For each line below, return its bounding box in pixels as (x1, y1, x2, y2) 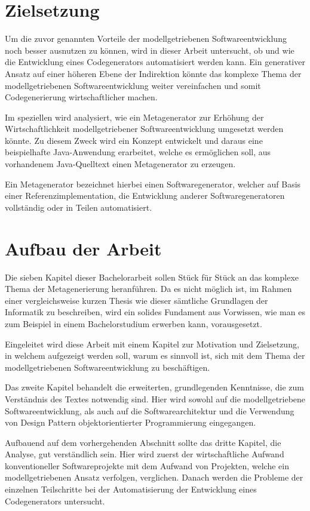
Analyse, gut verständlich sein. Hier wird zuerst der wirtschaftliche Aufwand (5, 448, 284, 460)
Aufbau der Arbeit (5, 236, 162, 260)
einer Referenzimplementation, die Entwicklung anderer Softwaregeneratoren (5, 189, 285, 202)
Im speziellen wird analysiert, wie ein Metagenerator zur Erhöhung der (5, 110, 264, 123)
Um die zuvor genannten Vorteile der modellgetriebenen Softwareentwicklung (5, 32, 287, 45)
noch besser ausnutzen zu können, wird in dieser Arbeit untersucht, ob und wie (5, 44, 294, 56)
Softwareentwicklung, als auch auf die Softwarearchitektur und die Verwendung (5, 404, 294, 417)
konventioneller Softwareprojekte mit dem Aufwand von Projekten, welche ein (5, 459, 289, 472)
